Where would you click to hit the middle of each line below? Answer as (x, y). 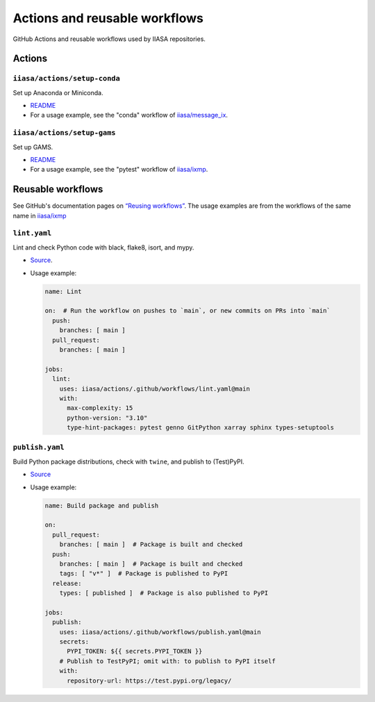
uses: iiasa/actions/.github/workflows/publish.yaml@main (160, 632)
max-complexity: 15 (100, 408)
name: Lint (63, 291)
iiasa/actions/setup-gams (64, 133)
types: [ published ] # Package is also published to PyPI (164, 593)
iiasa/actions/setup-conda (67, 79)
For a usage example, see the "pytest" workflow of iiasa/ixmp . (119, 170)
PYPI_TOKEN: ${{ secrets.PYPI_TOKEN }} (135, 651)
